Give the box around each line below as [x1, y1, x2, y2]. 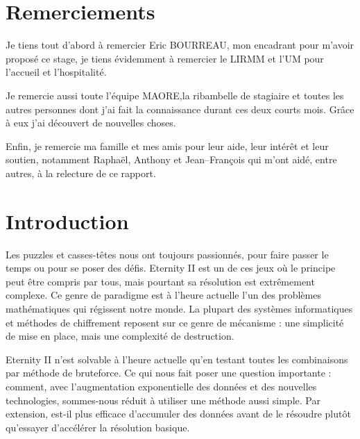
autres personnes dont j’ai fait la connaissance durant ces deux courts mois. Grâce [6, 101, 354, 116]
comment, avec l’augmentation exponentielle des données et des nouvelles [6, 379, 317, 393]
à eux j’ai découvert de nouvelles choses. [6, 115, 176, 130]
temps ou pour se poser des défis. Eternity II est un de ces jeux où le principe [6, 260, 336, 275]
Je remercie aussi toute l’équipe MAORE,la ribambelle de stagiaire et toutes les [6, 88, 344, 102]
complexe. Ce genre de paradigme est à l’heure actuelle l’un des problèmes [6, 288, 321, 302]
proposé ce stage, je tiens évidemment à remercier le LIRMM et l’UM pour [6, 51, 324, 65]
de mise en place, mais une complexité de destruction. [6, 329, 234, 343]
